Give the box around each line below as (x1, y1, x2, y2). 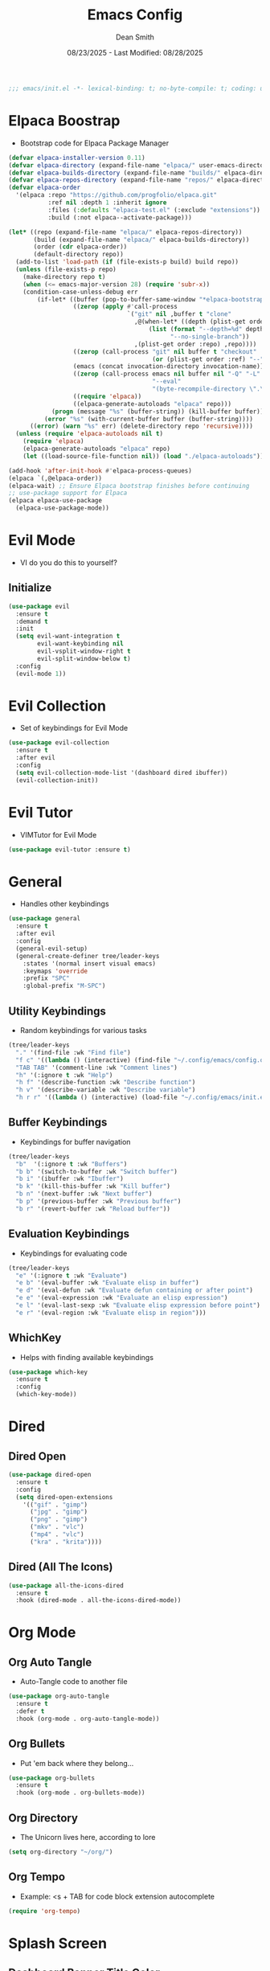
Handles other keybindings (19, 899, 110, 909)
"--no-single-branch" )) (170, 332, 250, 341)
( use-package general (8, 915, 81, 923)
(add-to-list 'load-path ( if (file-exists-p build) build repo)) (15, 258, 239, 266)
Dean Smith (116, 32, 154, 42)
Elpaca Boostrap (8, 112, 121, 129)
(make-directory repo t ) (22, 272, 106, 281)
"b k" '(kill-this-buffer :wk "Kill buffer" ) (15, 1182, 171, 1190)
